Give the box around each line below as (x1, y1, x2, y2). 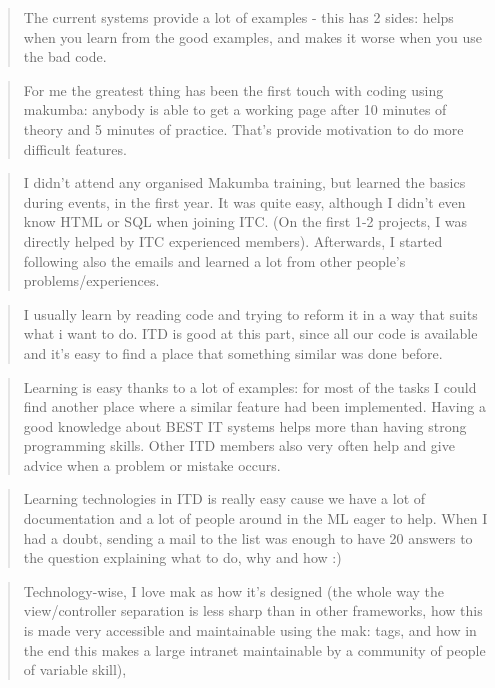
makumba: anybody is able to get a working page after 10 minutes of (23, 99, 447, 120)
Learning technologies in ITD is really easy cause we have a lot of (23, 488, 426, 509)
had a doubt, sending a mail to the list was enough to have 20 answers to (23, 527, 473, 548)
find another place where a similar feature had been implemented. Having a (23, 396, 487, 417)
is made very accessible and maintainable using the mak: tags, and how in (23, 620, 477, 641)
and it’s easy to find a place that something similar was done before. (23, 342, 443, 363)
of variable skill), (23, 659, 127, 680)
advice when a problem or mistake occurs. (23, 454, 281, 475)
